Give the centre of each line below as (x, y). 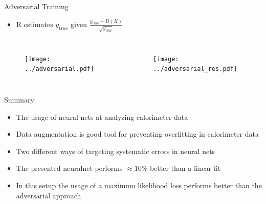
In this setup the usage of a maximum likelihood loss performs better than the (139, 185)
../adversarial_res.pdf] (195, 69)
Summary (19, 100)
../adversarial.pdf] (60, 69)
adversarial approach (49, 195)
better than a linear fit (185, 168)
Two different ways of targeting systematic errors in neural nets (116, 151)
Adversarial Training (36, 6)
